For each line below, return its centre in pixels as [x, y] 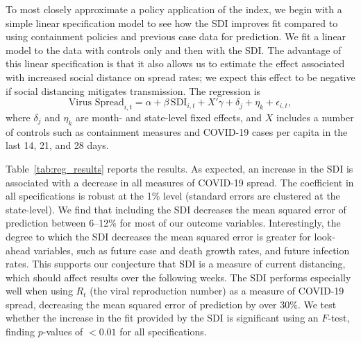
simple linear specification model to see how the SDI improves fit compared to [172, 23]
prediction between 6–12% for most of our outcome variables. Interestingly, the [173, 223]
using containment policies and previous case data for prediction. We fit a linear [176, 36]
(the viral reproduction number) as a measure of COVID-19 [217, 291]
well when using [39, 291]
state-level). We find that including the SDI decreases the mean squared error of [176, 209]
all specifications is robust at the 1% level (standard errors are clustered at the [173, 196]
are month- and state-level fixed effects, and [169, 117]
